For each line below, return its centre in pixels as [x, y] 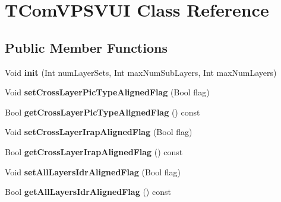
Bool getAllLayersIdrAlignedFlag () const [88, 192]
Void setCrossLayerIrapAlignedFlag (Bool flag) [99, 132]
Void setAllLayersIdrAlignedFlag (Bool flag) [93, 171]
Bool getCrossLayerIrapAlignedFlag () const [94, 151]
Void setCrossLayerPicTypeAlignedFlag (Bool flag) [107, 92]
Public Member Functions [86, 47]
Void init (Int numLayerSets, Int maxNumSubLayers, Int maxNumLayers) [141, 72]
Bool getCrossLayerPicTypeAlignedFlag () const [102, 112]
